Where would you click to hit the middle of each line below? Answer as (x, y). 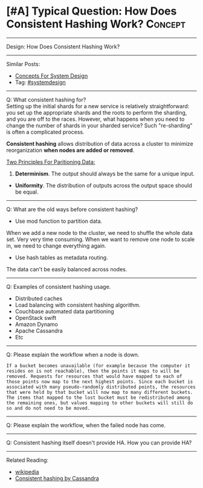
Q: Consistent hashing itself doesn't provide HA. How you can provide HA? (99, 442)
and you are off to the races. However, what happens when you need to (95, 119)
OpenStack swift (36, 317)
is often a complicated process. (45, 132)
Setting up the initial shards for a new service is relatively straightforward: (98, 106)
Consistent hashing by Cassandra (57, 478)
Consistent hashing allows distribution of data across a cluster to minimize (100, 143)
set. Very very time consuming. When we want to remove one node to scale (101, 239)
